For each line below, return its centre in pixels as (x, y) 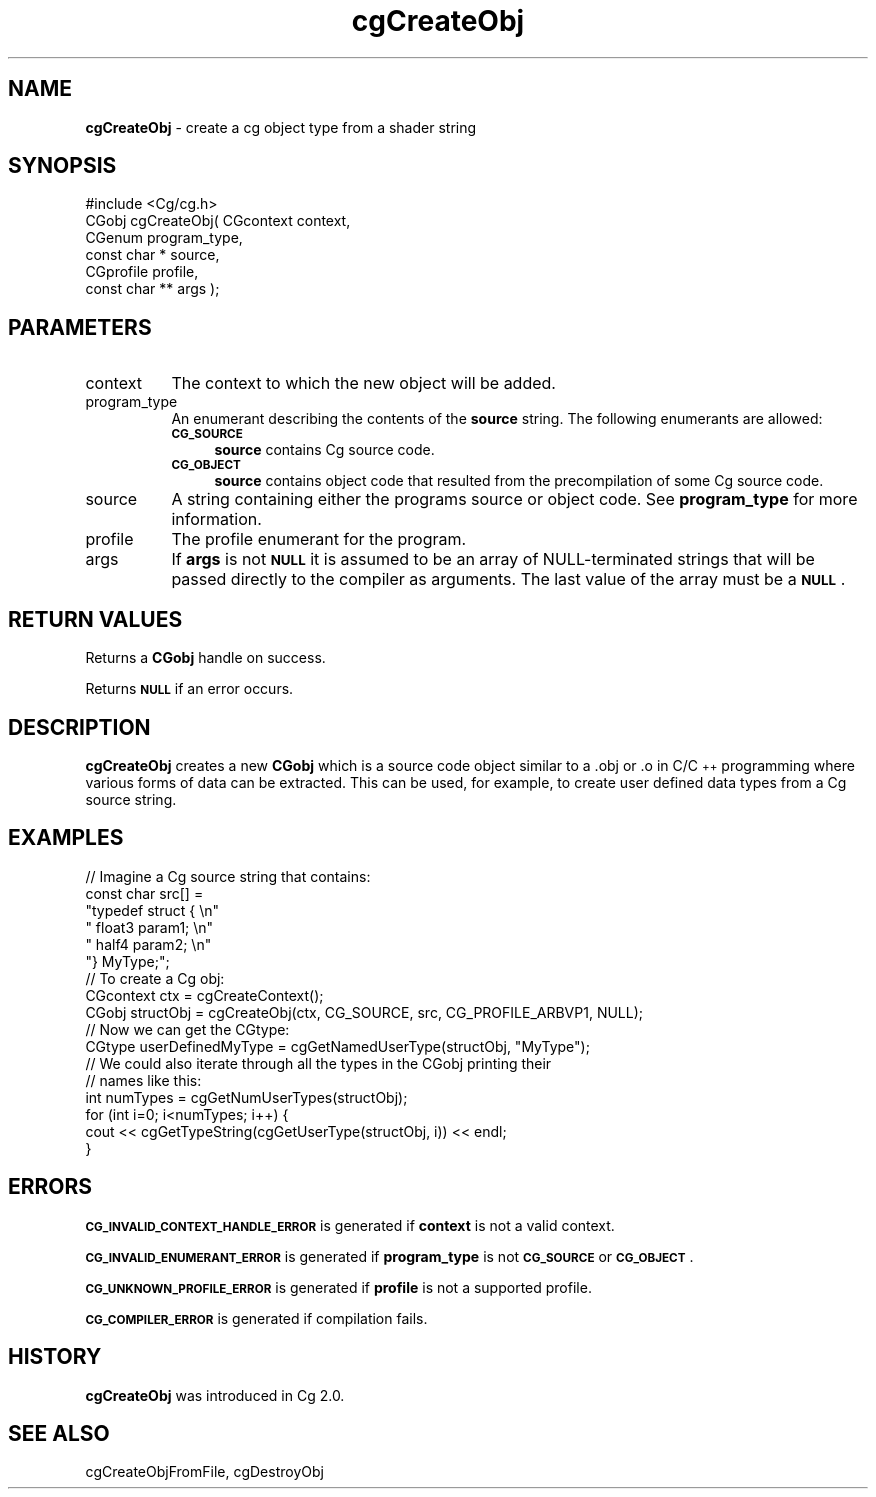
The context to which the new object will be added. (363, 383)
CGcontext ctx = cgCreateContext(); (204, 995)
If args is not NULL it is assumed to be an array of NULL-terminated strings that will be (493, 559)
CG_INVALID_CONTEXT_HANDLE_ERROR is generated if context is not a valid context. (350, 1225)
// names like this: (143, 1080)
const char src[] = (144, 893)
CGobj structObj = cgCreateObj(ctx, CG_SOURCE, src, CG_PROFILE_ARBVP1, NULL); (364, 1012)
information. (216, 519)
